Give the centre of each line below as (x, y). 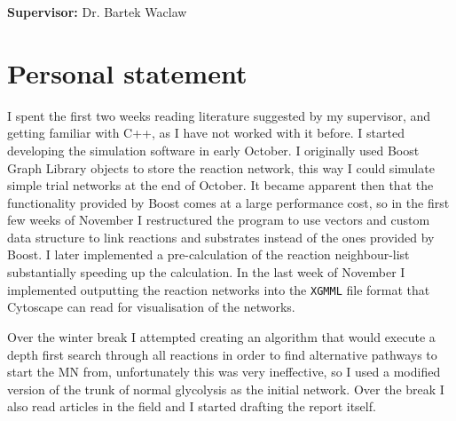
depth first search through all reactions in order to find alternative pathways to (222, 354)
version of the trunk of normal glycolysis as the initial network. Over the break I (226, 389)
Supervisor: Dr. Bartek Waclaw (97, 12)
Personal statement (127, 72)
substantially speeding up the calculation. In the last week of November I (206, 272)
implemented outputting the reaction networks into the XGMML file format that (219, 289)
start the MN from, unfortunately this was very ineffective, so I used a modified (224, 372)
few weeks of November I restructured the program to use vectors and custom (219, 220)
